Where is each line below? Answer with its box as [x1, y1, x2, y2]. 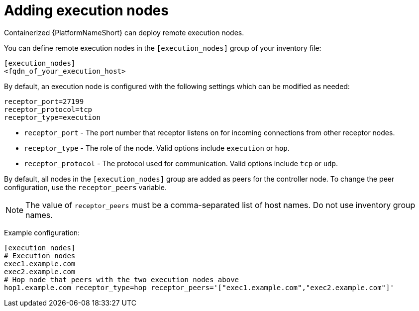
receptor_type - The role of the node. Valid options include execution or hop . [24, 143, 290, 152]
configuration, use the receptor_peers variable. [4, 183, 167, 192]
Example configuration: [4, 228, 80, 237]
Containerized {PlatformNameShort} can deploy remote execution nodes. [4, 28, 244, 37]
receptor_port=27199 [4, 97, 84, 105]
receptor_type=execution [4, 113, 101, 121]
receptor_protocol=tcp [4, 105, 93, 113]
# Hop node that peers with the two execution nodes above [4, 275, 239, 284]
